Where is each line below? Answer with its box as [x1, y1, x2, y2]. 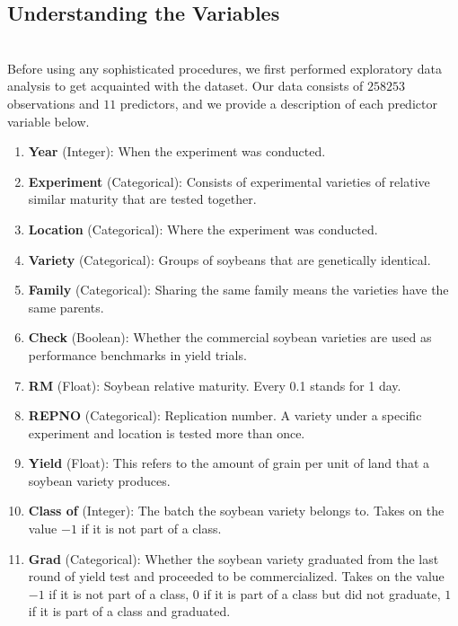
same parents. [28, 297, 104, 316]
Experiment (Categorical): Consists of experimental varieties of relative [28, 172, 430, 190]
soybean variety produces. [28, 471, 171, 489]
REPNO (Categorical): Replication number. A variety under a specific [28, 406, 422, 425]
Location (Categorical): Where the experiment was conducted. [28, 219, 378, 238]
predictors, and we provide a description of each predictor [119, 93, 437, 112]
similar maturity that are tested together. [28, 190, 257, 208]
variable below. [7, 111, 90, 130]
